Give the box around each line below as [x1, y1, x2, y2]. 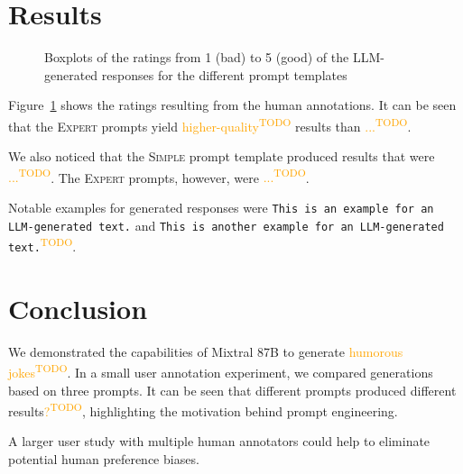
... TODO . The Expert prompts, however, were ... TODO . [8, 165, 310, 187]
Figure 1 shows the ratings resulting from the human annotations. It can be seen [8, 96, 457, 114]
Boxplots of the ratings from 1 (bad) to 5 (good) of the [44, 48, 349, 67]
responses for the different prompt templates [101, 65, 347, 84]
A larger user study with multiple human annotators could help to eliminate [8, 432, 431, 451]
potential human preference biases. [8, 450, 199, 469]
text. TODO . [8, 234, 77, 255]
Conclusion [8, 289, 148, 326]
